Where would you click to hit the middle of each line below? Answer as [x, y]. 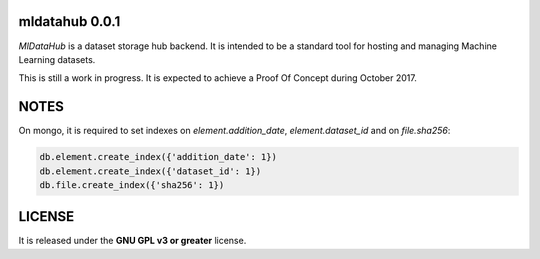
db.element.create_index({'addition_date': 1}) [158, 157]
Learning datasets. [57, 59]
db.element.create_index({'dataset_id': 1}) [150, 171]
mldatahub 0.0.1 [69, 21]
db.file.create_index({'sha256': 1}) [132, 184]
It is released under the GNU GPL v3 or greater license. [132, 241]
